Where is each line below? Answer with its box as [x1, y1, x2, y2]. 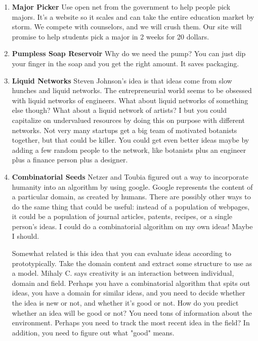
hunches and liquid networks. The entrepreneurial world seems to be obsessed [12, 85, 252, 96]
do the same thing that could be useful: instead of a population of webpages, [12, 201, 250, 211]
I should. [12, 231, 39, 241]
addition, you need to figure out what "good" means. [12, 327, 175, 337]
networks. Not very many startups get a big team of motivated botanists [12, 124, 237, 135]
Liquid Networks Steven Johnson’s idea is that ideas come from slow [12, 75, 232, 86]
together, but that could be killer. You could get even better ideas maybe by [12, 135, 249, 145]
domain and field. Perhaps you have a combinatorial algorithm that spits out [12, 277, 250, 288]
